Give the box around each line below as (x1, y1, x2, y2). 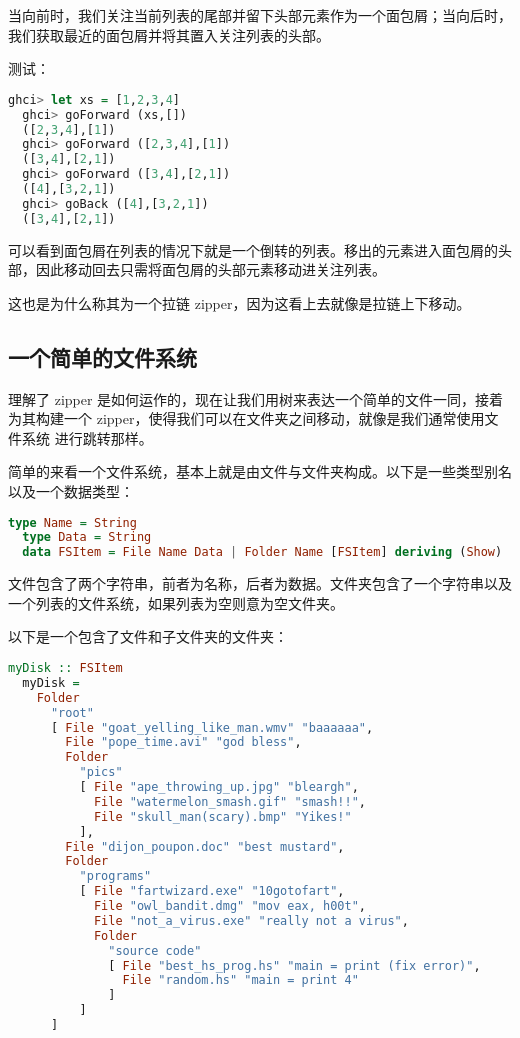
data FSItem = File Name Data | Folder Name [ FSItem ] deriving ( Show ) (22, 545, 503, 560)
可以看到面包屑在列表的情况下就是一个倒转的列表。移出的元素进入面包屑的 (8, 239, 498, 260)
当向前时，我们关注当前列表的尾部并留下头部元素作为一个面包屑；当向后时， (8, 5, 512, 25)
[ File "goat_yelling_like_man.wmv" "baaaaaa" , (50, 720, 374, 735)
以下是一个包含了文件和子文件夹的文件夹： (8, 626, 288, 647)
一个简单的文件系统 (8, 341, 197, 372)
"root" (50, 705, 94, 720)
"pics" (79, 765, 123, 780)
